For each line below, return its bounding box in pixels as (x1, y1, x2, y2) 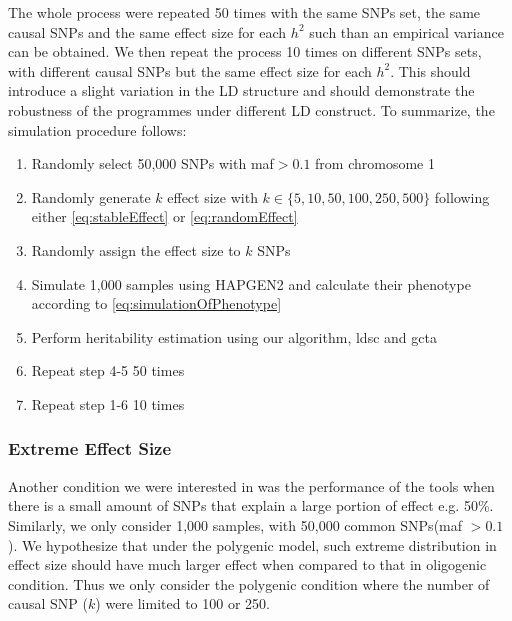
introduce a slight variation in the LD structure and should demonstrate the (8, 80, 475, 101)
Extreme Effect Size (8, 436, 172, 461)
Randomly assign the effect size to (31, 239, 241, 260)
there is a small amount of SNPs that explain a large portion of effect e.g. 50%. (8, 495, 494, 516)
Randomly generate (31, 186, 151, 207)
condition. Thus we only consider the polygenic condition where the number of (8, 573, 490, 594)
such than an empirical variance (309, 21, 504, 42)
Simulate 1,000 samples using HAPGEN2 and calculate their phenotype (31, 273, 471, 294)
